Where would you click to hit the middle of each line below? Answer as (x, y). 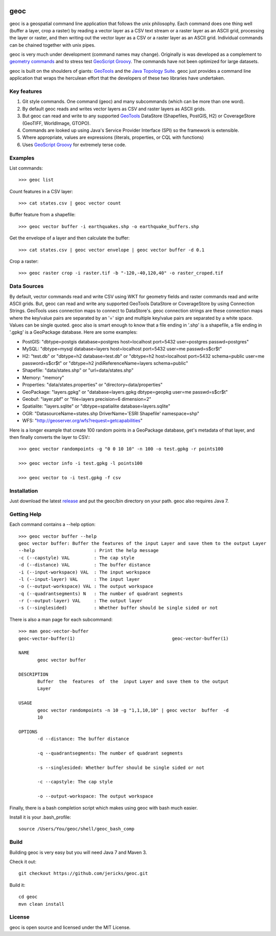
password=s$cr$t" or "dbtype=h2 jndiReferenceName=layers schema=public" (105, 363)
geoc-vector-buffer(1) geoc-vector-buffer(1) (124, 638)
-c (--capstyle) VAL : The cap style (77, 558)
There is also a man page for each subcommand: (61, 619)
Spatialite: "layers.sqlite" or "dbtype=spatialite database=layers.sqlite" (96, 406)
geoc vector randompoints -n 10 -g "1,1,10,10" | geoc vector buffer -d (133, 710)
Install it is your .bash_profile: (40, 817)
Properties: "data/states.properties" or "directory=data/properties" (93, 385)
